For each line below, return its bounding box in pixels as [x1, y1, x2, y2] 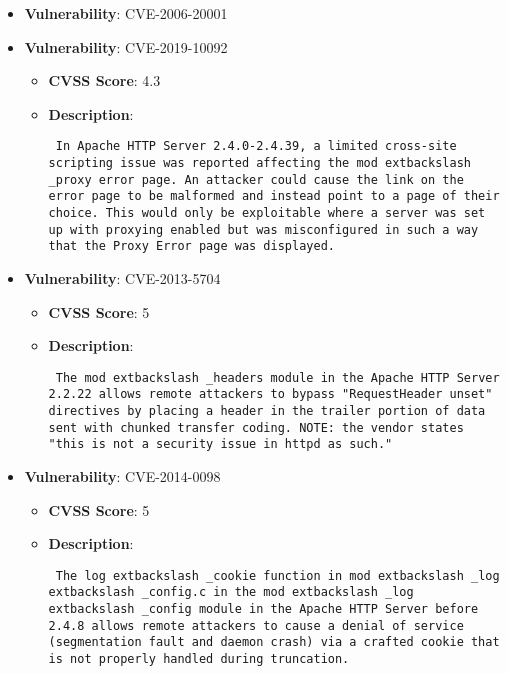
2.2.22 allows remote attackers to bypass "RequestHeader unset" [48, 387, 493, 402]
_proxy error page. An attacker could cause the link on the [48, 172, 464, 187]
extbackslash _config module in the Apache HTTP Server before [48, 602, 479, 617]
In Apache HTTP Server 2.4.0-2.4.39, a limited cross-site [55, 139, 457, 154]
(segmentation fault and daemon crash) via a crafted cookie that [48, 635, 500, 650]
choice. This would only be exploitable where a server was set [48, 206, 486, 220]
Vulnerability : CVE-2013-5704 [24, 267, 221, 288]
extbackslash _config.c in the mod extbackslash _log [48, 585, 414, 600]
